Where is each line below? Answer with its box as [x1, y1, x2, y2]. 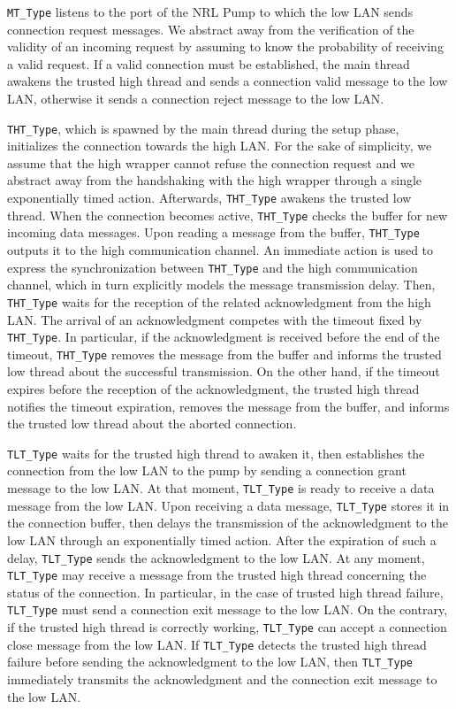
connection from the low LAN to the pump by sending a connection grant [7, 461, 407, 480]
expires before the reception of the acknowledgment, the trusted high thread [7, 380, 420, 398]
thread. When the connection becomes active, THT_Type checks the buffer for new [7, 205, 448, 224]
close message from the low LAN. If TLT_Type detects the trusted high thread [7, 635, 427, 653]
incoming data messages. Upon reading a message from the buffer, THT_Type [7, 223, 420, 242]
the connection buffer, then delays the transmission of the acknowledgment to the [7, 513, 448, 532]
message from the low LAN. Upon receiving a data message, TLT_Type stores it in [7, 496, 450, 514]
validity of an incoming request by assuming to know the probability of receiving [7, 37, 444, 56]
